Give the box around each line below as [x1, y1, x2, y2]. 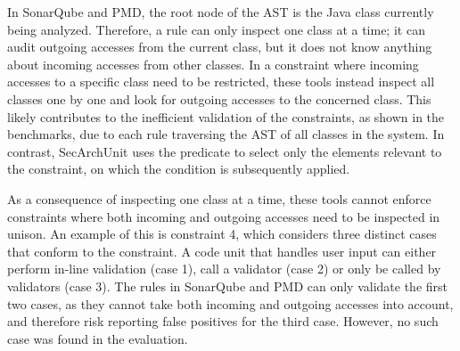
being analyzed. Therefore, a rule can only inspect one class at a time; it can [7, 20, 425, 38]
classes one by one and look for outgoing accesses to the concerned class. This [7, 89, 431, 108]
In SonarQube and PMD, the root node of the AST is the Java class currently [7, 3, 434, 20]
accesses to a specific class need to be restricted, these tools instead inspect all [7, 72, 435, 91]
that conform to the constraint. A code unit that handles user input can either [7, 241, 437, 260]
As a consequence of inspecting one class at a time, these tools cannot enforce [7, 189, 431, 208]
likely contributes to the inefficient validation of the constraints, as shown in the [7, 107, 445, 126]
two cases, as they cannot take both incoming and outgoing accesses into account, [7, 294, 454, 313]
